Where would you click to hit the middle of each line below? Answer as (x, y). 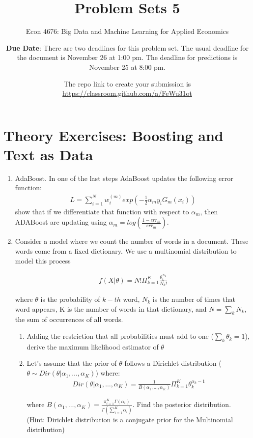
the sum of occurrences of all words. (69, 319)
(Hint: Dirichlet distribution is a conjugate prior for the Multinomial (130, 420)
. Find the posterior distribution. (182, 404)
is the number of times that (194, 299)
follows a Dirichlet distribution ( (173, 363)
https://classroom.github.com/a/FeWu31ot (127, 93)
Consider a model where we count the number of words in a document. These (132, 241)
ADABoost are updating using (61, 222)
